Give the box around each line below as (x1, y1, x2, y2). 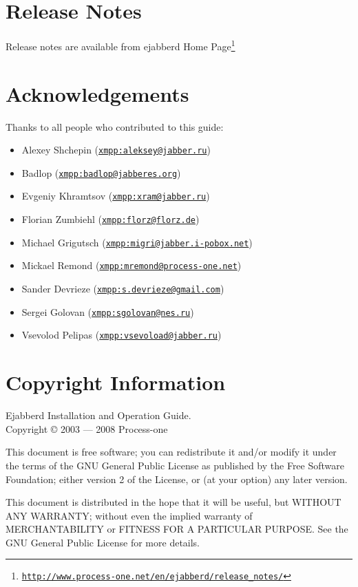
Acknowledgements (6, 79, 189, 107)
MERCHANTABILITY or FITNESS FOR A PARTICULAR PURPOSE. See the (6, 522, 348, 536)
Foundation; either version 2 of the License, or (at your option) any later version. (6, 471, 348, 486)
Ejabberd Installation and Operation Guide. (6, 408, 191, 423)
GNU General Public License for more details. (6, 535, 200, 549)
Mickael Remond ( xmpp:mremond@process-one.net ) (21, 258, 242, 273)
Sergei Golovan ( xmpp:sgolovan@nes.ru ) (21, 304, 194, 319)
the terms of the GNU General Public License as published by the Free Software (6, 458, 345, 472)
